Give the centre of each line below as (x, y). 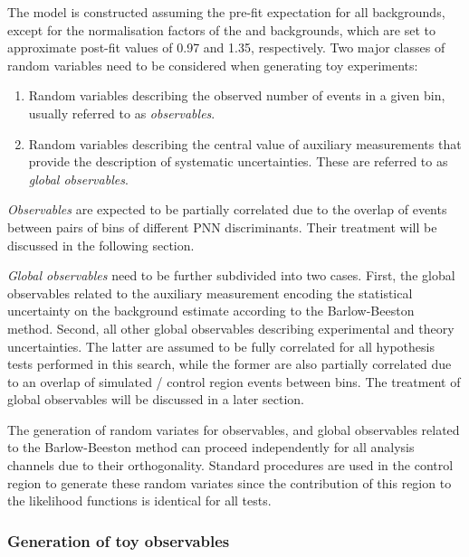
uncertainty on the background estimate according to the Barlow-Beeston (211, 311)
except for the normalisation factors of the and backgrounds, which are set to (222, 29)
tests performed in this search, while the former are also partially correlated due (230, 364)
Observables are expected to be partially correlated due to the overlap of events (227, 209)
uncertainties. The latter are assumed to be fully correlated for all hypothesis (221, 346)
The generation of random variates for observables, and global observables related (234, 429)
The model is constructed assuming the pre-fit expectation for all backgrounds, (226, 12)
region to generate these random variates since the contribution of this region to (230, 482)
